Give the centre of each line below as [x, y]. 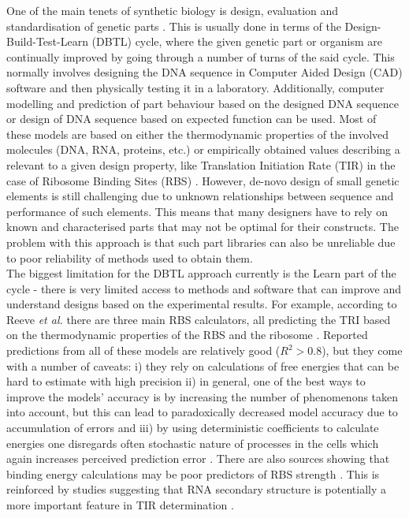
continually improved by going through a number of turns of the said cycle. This [201, 56]
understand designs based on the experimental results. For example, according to [202, 304]
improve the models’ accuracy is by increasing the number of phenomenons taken [203, 396]
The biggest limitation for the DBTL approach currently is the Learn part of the [201, 273]
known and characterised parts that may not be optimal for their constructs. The [203, 227]
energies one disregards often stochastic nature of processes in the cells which [193, 443]
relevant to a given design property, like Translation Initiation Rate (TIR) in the [201, 164]
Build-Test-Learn [47, 41]
